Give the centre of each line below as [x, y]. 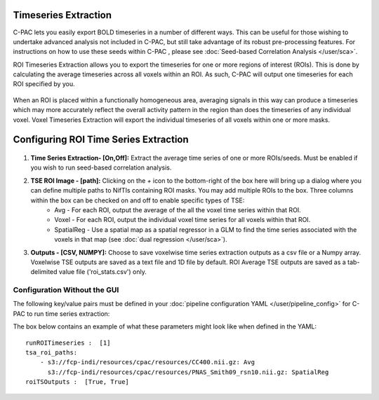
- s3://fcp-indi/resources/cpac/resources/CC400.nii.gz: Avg [147, 362]
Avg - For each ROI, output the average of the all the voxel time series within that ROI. [178, 210]
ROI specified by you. [44, 84]
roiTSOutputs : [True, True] [78, 382]
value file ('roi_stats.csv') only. [102, 272]
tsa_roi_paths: [52, 353]
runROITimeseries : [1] [68, 343]
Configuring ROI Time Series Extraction [101, 140]
